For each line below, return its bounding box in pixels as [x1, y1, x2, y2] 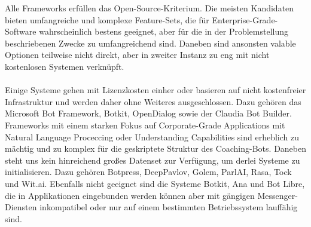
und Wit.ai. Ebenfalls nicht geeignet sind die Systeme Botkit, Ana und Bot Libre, [5, 177, 305, 189]
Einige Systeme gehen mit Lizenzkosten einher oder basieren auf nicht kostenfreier [5, 84, 306, 96]
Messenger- [257, 189, 298, 201]
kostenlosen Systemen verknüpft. [5, 60, 124, 72]
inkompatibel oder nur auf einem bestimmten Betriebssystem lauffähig [39, 201, 298, 213]
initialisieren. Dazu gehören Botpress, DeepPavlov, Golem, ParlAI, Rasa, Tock [5, 165, 292, 178]
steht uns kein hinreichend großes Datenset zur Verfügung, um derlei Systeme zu [5, 154, 300, 166]
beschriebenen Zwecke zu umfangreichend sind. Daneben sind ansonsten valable [5, 36, 296, 49]
